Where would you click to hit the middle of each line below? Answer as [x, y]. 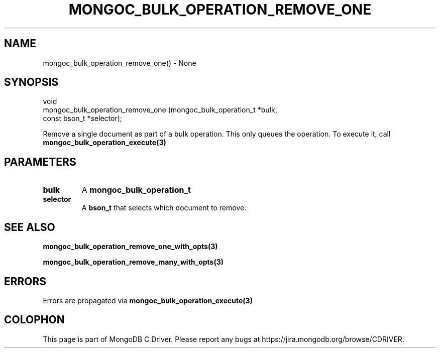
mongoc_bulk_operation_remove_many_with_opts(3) [133, 262]
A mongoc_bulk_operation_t [136, 190]
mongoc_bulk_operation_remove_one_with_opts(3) [130, 247]
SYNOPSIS [31, 82]
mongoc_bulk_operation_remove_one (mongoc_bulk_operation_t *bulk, [160, 110]
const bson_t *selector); [83, 119]
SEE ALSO [30, 227]
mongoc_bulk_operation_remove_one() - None [120, 63]
